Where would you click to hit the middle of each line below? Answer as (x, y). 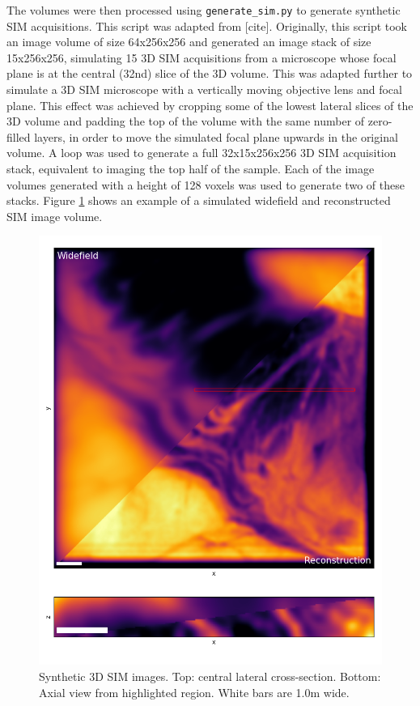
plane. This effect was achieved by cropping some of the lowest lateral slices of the (210, 105)
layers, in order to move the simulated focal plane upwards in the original (216, 136)
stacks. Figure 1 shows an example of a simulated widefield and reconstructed (199, 200)
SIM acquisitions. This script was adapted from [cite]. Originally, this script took (207, 26)
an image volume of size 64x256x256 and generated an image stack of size (189, 42)
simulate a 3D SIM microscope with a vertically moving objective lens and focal (204, 89)
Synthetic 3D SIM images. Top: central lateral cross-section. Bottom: (210, 676)
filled (19, 136)
